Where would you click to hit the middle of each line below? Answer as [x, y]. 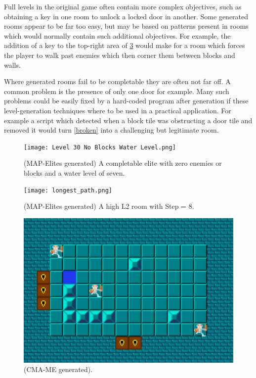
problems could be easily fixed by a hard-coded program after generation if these [126, 101]
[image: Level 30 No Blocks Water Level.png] [100, 147]
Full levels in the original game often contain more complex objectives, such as [123, 6]
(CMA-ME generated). [58, 369]
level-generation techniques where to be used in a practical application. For [118, 110]
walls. [12, 65]
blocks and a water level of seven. [74, 172]
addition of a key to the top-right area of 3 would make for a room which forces [125, 45]
